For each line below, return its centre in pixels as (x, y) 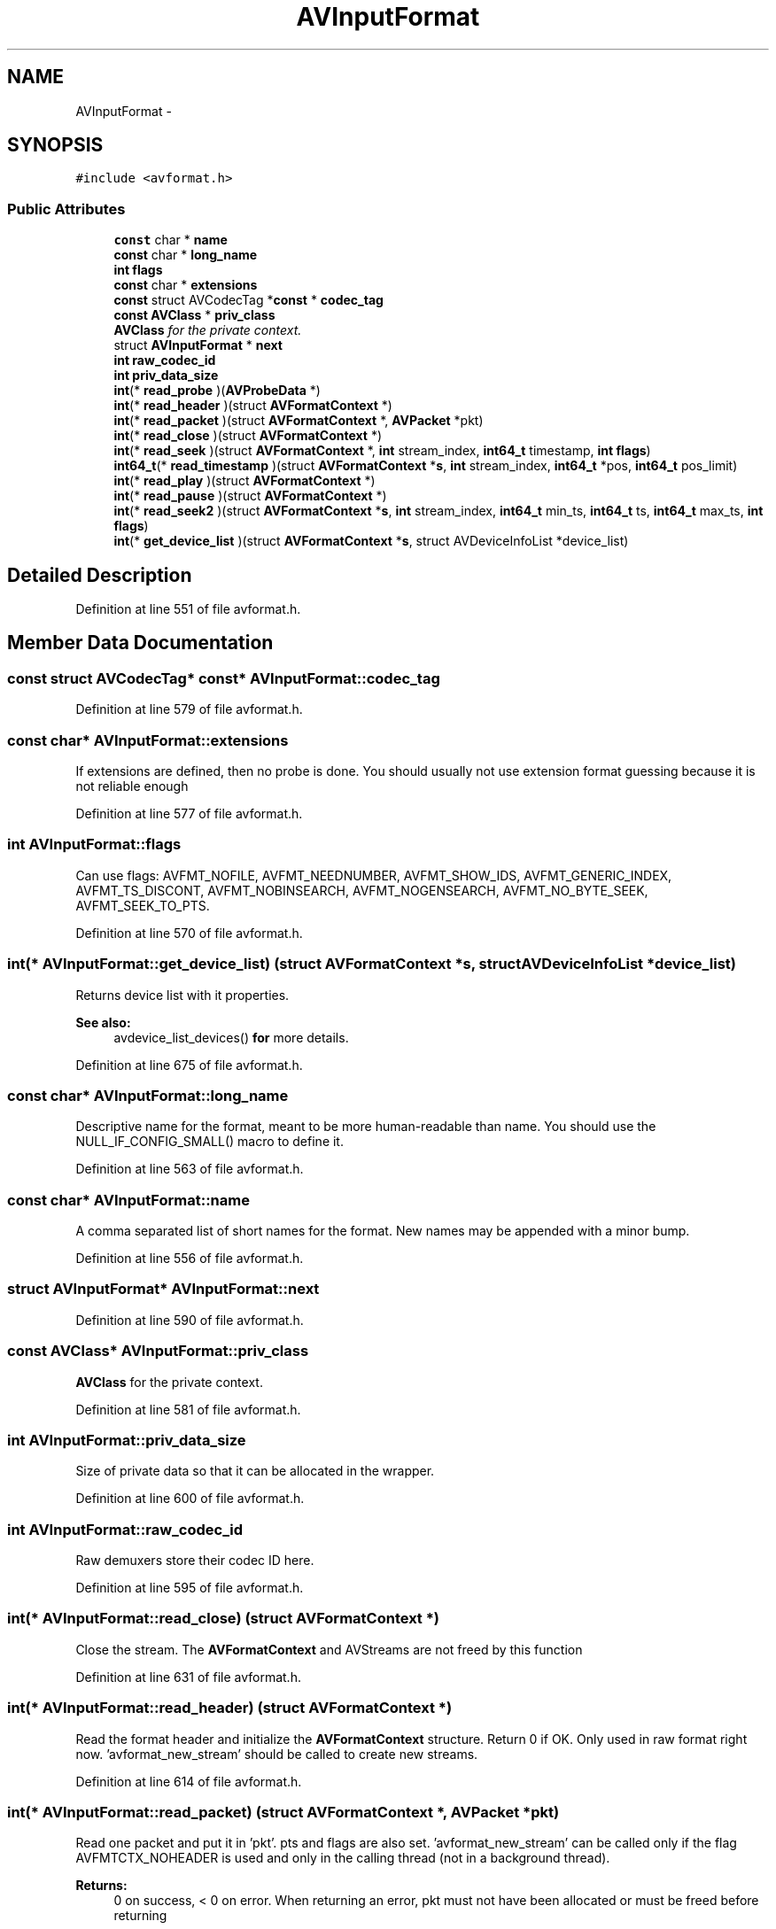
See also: (103, 1022)
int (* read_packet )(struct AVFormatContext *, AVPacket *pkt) (299, 421)
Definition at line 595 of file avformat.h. (190, 1588)
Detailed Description (100, 575)
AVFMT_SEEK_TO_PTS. (143, 905)
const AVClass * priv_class (194, 315)
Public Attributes (66, 209)
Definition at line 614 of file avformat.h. (189, 1781)
